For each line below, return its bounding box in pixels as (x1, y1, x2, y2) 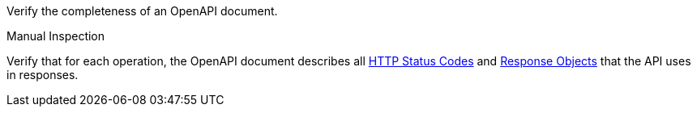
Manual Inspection (6, 29, 105, 43)
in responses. (6, 68, 79, 82)
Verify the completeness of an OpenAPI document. (6, 4, 278, 18)
